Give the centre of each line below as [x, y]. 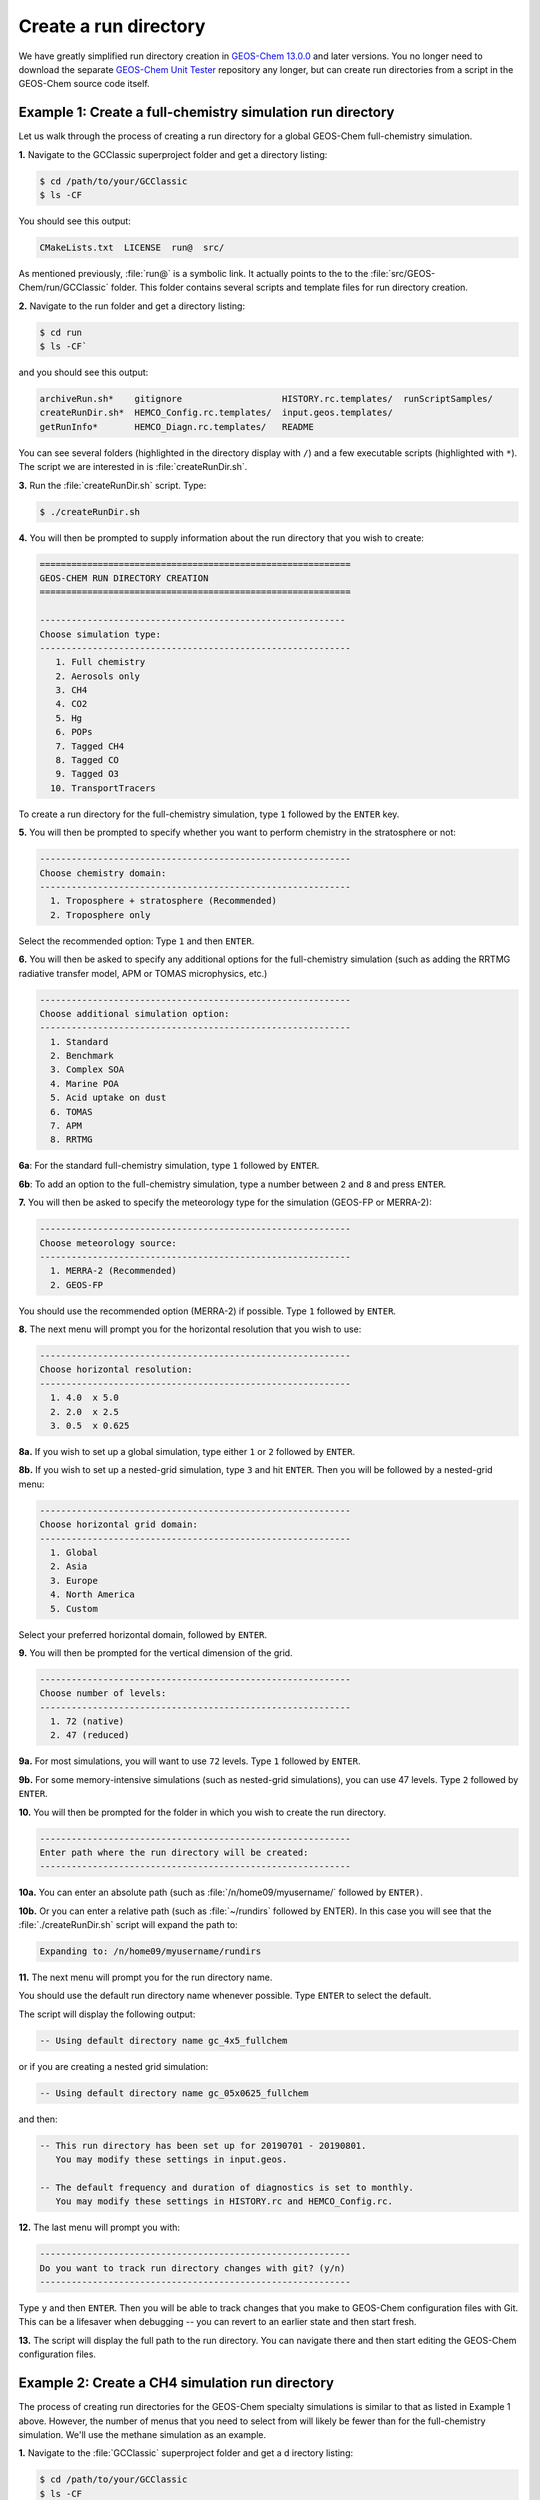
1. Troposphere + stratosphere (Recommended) [163, 901]
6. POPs [74, 732]
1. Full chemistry [100, 662]
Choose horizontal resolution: [116, 1369]
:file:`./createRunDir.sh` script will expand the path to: [128, 1925]
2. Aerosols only [97, 676]
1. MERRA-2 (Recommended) [113, 1271]
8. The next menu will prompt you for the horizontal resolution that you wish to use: [190, 1329]
